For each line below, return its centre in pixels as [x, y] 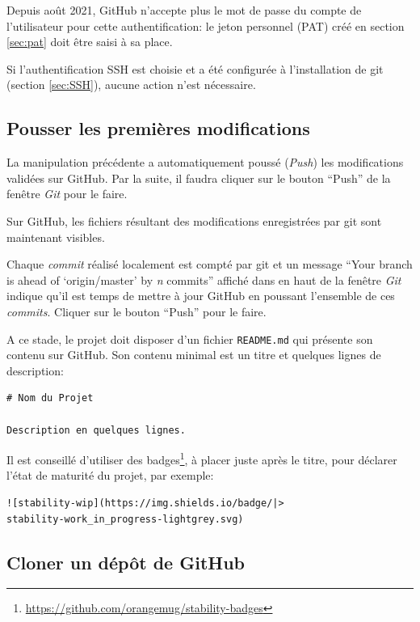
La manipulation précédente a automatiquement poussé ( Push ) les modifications [205, 162]
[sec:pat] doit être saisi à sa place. [90, 42]
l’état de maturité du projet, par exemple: [110, 475]
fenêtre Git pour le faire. [67, 194]
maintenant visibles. [56, 237]
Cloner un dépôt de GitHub [126, 562]
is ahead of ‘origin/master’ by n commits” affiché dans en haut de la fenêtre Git [204, 279]
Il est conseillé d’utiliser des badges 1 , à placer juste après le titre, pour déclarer [202, 458]
